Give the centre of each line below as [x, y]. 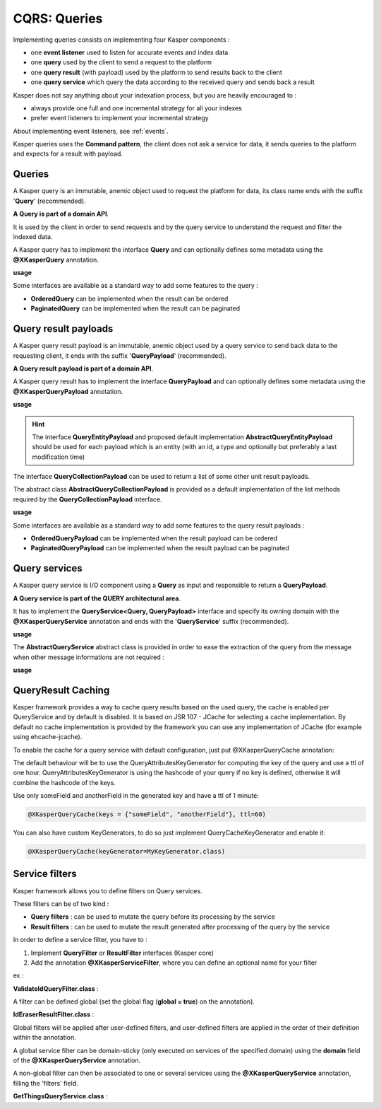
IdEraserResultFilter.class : [54, 1014]
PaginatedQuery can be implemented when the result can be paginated [135, 308]
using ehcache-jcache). [48, 737]
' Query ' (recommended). [49, 201]
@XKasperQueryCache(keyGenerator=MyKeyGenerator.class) [127, 852]
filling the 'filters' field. [46, 1083]
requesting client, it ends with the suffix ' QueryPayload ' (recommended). [120, 355]
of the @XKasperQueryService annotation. [77, 1060]
